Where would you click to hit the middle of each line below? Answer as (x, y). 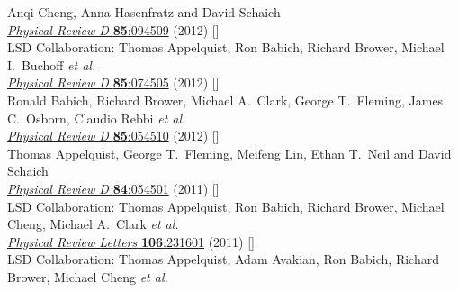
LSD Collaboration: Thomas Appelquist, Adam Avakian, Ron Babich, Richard (223, 259)
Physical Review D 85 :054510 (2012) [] (113, 136)
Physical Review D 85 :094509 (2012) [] (113, 29)
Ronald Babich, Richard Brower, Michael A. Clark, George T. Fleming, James (225, 100)
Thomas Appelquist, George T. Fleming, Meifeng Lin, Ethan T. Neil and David (229, 153)
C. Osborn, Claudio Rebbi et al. (97, 118)
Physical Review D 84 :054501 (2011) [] (113, 188)
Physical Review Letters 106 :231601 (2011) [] (131, 241)
